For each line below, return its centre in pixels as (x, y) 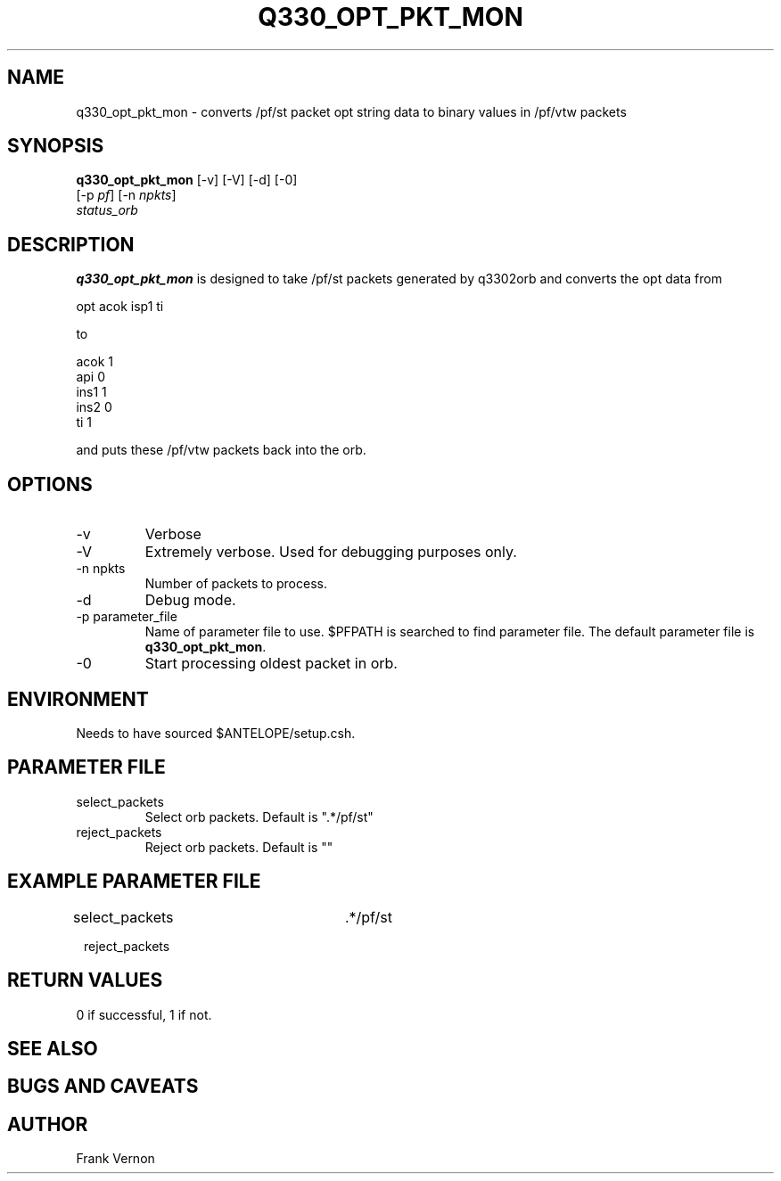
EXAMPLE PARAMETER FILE (134, 882)
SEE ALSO (53, 1048)
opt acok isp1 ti (120, 307)
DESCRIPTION (71, 244)
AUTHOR (48, 1124)
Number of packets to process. (236, 584)
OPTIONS (50, 484)
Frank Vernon (115, 1159)
